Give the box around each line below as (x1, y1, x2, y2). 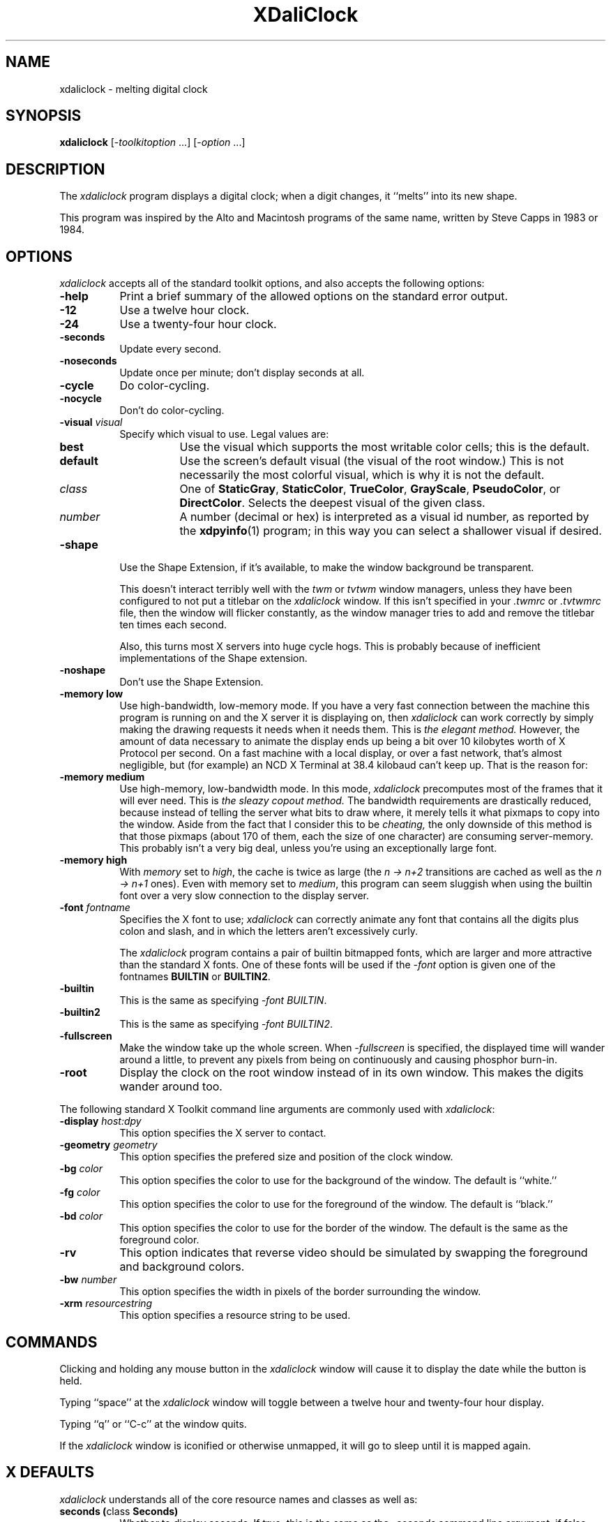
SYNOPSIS (6, 107, 82, 125)
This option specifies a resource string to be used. (119, 1309, 351, 1322)
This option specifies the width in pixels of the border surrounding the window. (119, 1285, 481, 1298)
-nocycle (59, 392, 102, 405)
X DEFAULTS (6, 1463, 95, 1482)
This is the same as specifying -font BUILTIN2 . (119, 1018, 333, 1030)
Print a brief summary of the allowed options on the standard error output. (119, 289, 508, 304)
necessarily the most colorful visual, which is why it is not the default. (179, 468, 545, 482)
